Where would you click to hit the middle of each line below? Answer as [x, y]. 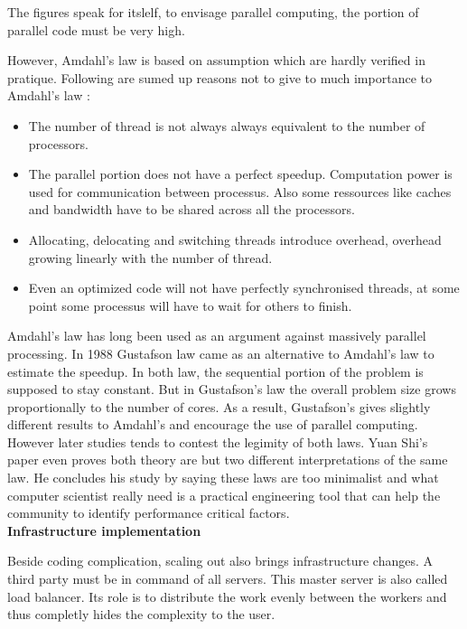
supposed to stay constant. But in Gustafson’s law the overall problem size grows [232, 389]
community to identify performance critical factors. [149, 513]
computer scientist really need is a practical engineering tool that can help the [224, 495]
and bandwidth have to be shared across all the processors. [191, 209]
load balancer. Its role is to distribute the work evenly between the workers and [227, 596]
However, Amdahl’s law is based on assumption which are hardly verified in [216, 60]
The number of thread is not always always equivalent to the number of [227, 125]
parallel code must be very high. [96, 29]
